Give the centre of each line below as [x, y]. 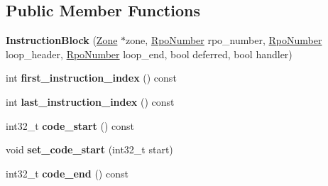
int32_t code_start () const [70, 125]
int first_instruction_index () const [91, 78]
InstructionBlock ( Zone [62, 40]
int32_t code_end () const [67, 173]
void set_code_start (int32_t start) [89, 149]
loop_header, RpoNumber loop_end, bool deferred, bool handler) [149, 54]
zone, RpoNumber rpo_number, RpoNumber [224, 40]
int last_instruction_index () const [90, 101]
